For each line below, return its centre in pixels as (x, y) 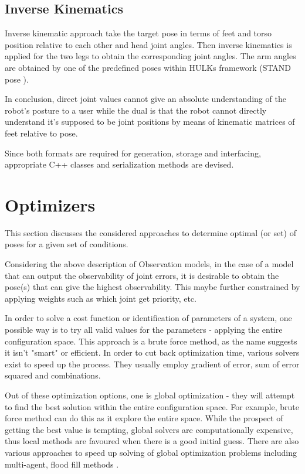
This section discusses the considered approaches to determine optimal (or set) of (151, 232)
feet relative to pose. (41, 133)
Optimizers (50, 204)
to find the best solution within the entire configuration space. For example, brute (152, 406)
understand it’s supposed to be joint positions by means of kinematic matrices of (150, 122)
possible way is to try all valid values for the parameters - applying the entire (144, 330)
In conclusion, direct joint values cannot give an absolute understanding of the (145, 99)
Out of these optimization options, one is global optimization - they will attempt (150, 395)
